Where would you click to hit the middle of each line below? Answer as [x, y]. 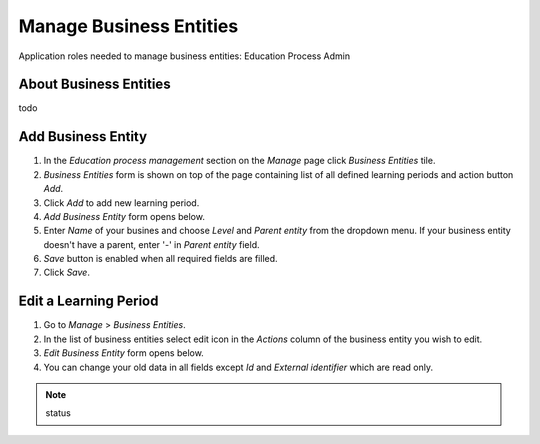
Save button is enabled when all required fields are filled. [161, 259]
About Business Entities [94, 84]
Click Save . [66, 272]
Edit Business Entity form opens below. [123, 353]
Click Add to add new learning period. [121, 202]
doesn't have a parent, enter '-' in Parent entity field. [151, 244]
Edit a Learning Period [88, 301]
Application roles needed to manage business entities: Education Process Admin [184, 56]
